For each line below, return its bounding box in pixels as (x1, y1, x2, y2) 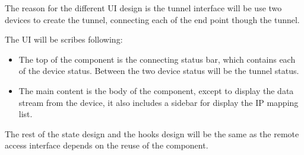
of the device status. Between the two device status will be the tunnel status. (18, 64, 299, 77)
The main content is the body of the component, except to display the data (18, 84, 294, 96)
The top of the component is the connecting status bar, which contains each (18, 53, 296, 65)
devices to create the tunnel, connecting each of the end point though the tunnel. (5, 13, 300, 25)
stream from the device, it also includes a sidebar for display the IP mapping (18, 96, 299, 108)
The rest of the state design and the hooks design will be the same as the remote (5, 127, 299, 140)
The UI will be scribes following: (5, 33, 123, 46)
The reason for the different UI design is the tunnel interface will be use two (5, 2, 282, 14)
